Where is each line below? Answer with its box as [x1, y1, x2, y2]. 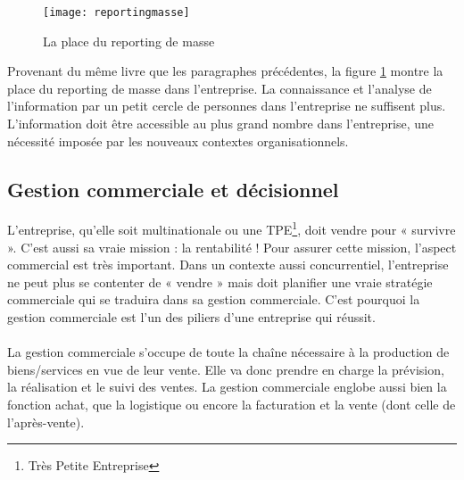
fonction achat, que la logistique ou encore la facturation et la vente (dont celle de [7, 395, 456, 414]
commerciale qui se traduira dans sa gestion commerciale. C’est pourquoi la [7, 290, 420, 309]
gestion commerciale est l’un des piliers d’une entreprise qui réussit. [7, 308, 376, 327]
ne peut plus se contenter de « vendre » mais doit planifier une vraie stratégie [7, 272, 433, 291]
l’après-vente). [7, 412, 85, 431]
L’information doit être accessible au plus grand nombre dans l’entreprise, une [7, 114, 435, 133]
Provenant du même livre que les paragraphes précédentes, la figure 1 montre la [7, 62, 443, 80]
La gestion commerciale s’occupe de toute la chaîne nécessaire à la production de [7, 343, 450, 361]
